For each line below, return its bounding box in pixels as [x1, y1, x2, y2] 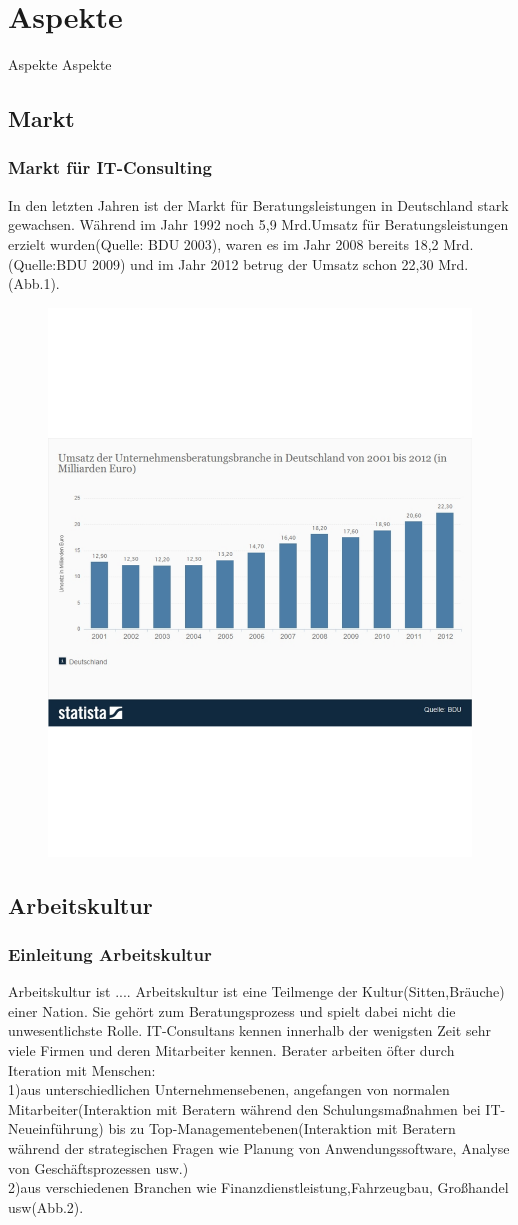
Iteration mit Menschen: [8, 1059, 156, 1080]
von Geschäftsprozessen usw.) [8, 1157, 189, 1178]
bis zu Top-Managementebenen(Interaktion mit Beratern [108, 1118, 456, 1139]
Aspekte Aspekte [8, 54, 112, 75]
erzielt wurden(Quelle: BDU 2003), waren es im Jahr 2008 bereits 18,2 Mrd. [8, 233, 474, 254]
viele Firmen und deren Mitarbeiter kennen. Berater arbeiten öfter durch [8, 1039, 455, 1060]
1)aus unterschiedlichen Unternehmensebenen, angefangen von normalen [8, 1079, 450, 1100]
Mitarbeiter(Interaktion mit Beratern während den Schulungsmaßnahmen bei [8, 1098, 481, 1119]
